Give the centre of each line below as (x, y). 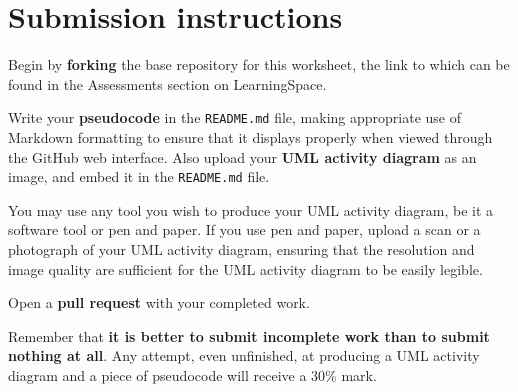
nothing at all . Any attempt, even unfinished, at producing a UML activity (244, 355)
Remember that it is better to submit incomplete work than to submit (249, 335)
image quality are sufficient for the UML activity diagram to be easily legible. (245, 268)
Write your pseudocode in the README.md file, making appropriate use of (234, 117)
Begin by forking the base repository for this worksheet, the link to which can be (259, 64)
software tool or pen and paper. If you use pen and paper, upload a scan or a (244, 229)
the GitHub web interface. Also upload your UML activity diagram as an (242, 156)
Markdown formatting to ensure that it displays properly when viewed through (250, 136)
